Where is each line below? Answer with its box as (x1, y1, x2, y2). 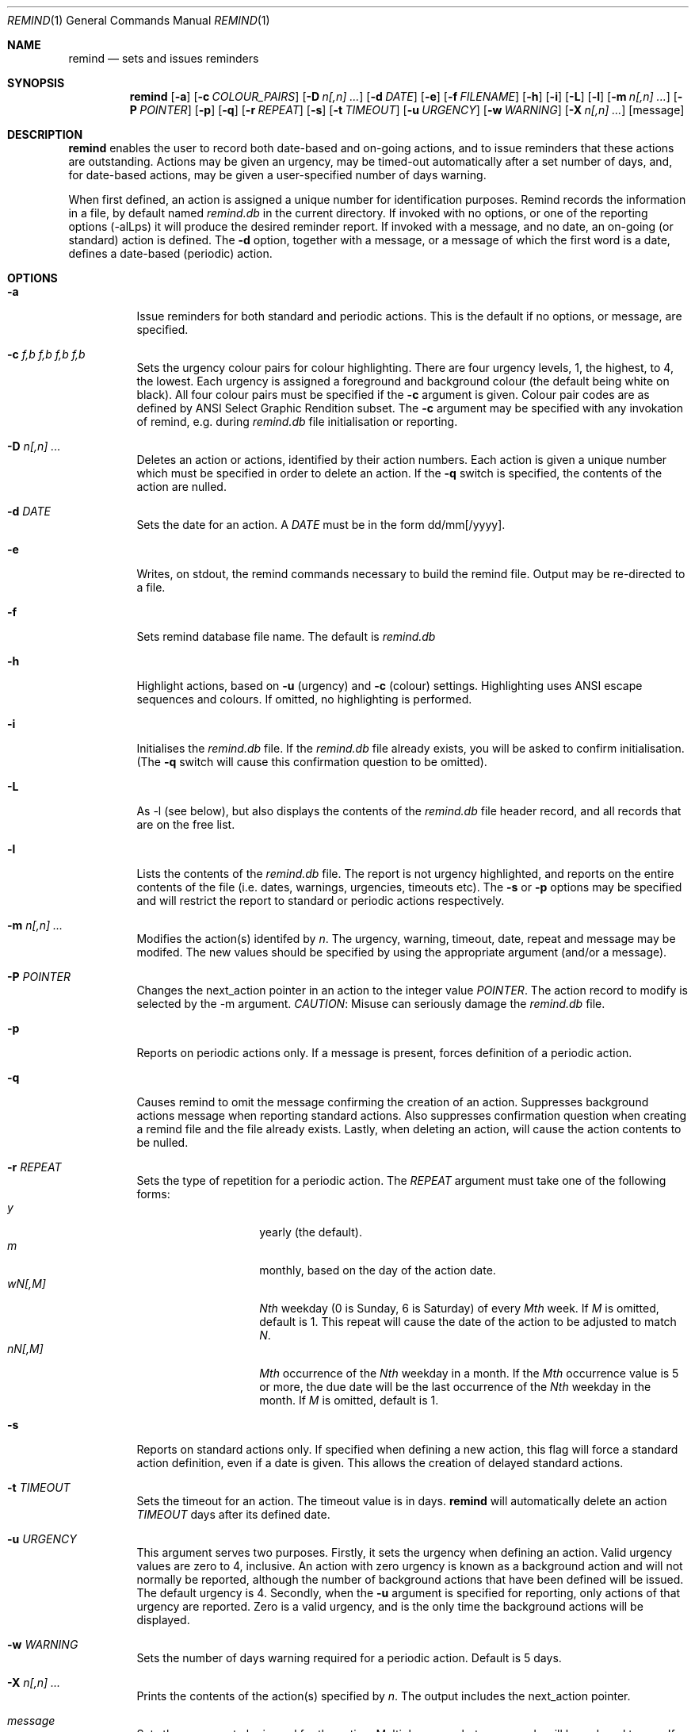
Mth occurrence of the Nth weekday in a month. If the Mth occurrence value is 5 (259, 1366, 679, 1380)
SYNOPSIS (7, 76, 65, 90)
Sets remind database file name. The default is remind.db (136, 630, 436, 643)
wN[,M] (7, 1277, 46, 1290)
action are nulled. (136, 480, 227, 493)
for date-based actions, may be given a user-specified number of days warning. (68, 168, 487, 182)
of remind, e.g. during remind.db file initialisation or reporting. (136, 415, 458, 428)
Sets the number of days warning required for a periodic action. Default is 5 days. (136, 1651, 562, 1665)
